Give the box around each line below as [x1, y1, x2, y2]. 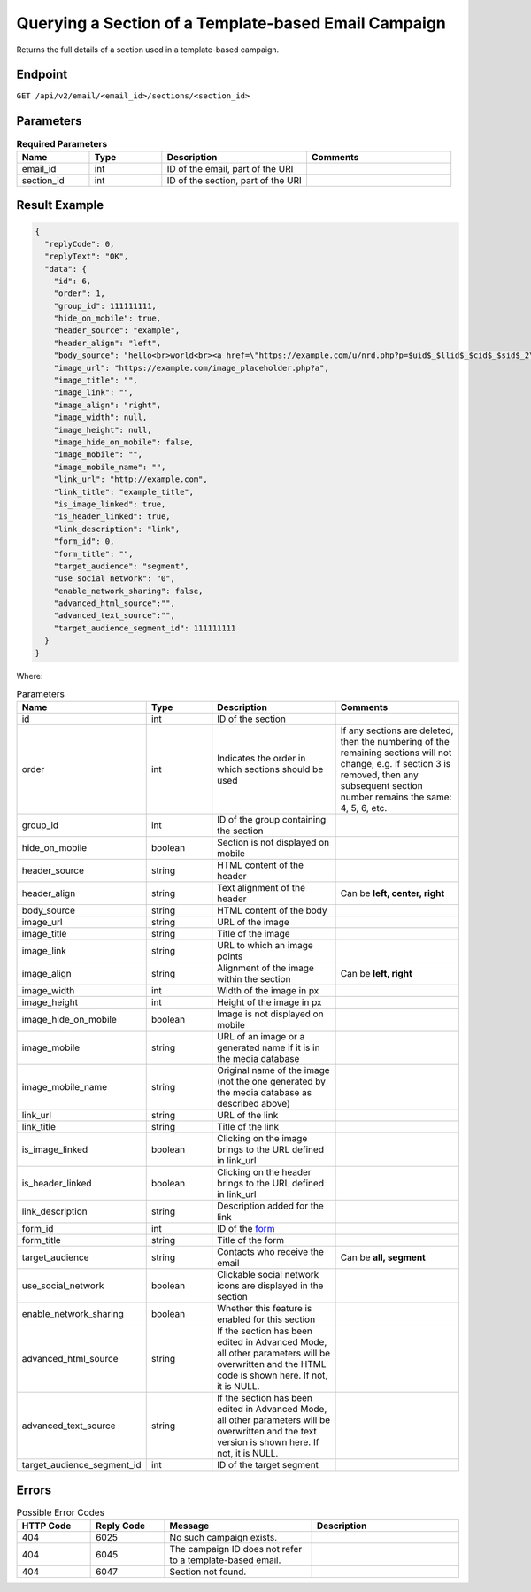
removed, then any [340, 769, 419, 781]
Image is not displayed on [217, 1008, 324, 1020]
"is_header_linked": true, [53, 512, 172, 522]
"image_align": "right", [53, 399, 162, 410]
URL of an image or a [217, 1031, 305, 1043]
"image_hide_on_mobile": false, [53, 437, 195, 447]
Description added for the [217, 1200, 325, 1212]
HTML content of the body [217, 904, 327, 916]
